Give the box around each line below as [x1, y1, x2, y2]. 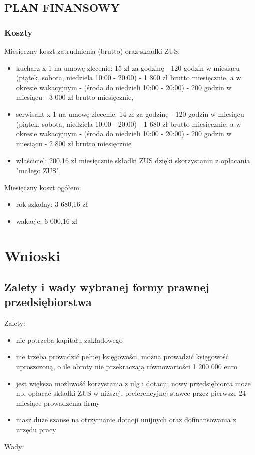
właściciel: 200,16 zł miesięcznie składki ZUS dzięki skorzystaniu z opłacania [16, 155, 250, 166]
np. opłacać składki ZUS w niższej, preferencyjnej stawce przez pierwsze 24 [16, 388, 246, 398]
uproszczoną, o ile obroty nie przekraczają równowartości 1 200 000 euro [16, 361, 237, 372]
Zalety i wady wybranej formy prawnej [4, 279, 209, 295]
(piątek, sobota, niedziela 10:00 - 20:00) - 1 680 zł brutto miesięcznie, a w [16, 118, 241, 129]
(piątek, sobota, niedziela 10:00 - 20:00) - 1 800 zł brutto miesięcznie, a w [16, 72, 241, 83]
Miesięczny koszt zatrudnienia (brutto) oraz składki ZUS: [4, 46, 180, 56]
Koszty [4, 26, 33, 38]
